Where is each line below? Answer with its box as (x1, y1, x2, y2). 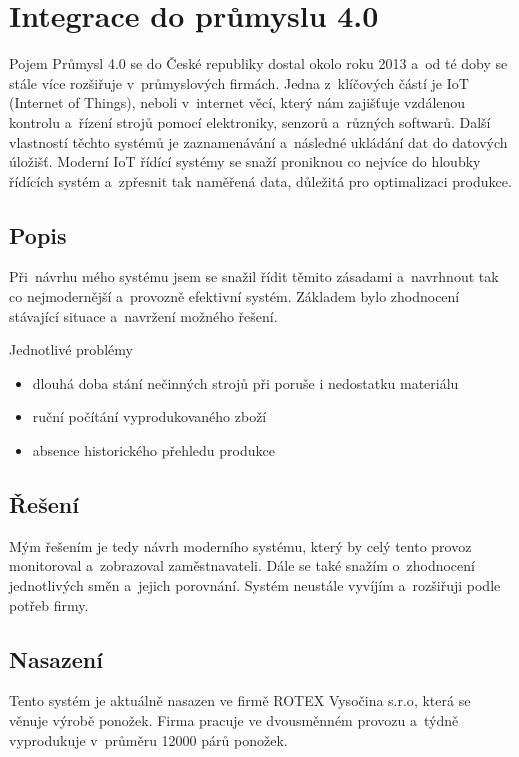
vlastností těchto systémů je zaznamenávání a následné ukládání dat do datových (9, 131, 508, 152)
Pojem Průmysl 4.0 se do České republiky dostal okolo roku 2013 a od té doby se (9, 53, 508, 74)
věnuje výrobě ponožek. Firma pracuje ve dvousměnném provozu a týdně (9, 710, 459, 731)
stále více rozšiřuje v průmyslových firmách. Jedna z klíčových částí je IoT (9, 72, 469, 93)
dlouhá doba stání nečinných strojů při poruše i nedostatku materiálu (32, 372, 459, 393)
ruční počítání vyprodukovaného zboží (32, 406, 267, 427)
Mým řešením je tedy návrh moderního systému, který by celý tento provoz (9, 535, 472, 556)
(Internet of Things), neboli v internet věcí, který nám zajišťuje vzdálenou (9, 92, 466, 113)
